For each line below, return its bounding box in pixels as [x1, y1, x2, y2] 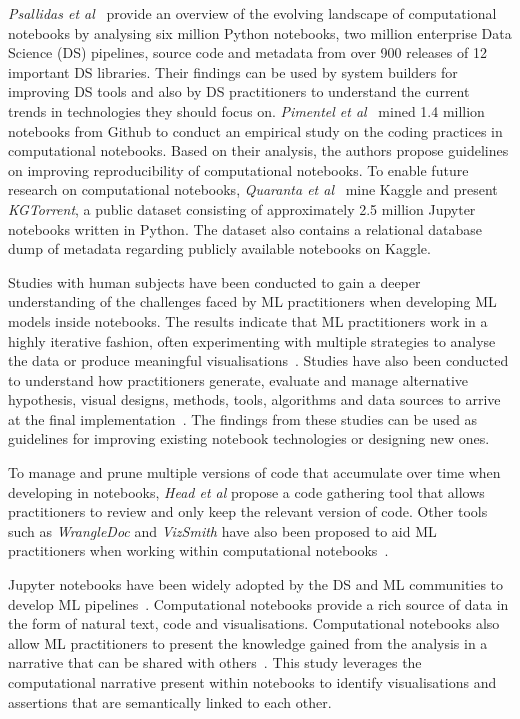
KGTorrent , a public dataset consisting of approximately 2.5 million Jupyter [8, 198, 476, 219]
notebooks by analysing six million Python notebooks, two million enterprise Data [8, 22, 512, 43]
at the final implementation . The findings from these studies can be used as [8, 408, 478, 429]
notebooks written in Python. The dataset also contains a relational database [8, 218, 482, 239]
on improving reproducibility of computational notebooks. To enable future [8, 159, 469, 180]
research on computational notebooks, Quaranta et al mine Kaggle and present [8, 179, 498, 200]
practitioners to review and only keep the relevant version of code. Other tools [8, 501, 488, 522]
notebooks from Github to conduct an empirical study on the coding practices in [8, 120, 503, 141]
